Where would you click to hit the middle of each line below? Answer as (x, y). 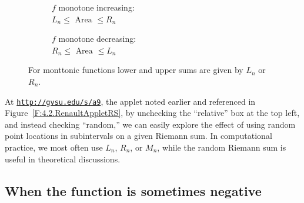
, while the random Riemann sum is (222, 147)
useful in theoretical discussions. (63, 159)
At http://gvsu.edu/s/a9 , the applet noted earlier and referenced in (130, 101)
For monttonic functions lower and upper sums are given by (136, 70)
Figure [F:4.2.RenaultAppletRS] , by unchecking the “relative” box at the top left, (152, 113)
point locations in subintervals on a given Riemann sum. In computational (138, 136)
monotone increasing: (96, 7)
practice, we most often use (54, 147)
